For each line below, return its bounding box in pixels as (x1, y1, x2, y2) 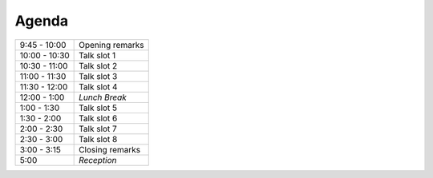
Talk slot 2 (79, 60, 118, 71)
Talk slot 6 (79, 113, 118, 124)
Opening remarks (79, 39, 144, 50)
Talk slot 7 (79, 123, 118, 134)
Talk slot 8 (79, 133, 118, 144)
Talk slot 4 (79, 81, 118, 92)
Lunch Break (79, 92, 127, 103)
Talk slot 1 (79, 49, 116, 61)
